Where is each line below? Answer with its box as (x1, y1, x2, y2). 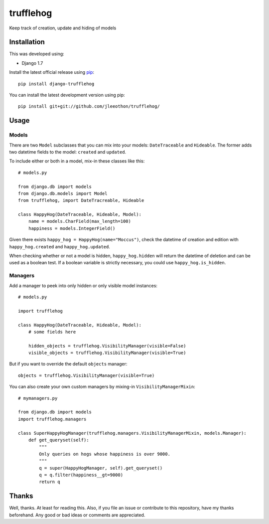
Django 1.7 (21, 60, 43, 66)
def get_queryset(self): (28, 437, 89, 443)
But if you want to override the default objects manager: (9, 361, 128, 367)
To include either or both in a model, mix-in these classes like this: (9, 158, 145, 164)
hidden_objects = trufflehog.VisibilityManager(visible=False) (28, 343, 186, 349)
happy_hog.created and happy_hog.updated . (9, 243, 111, 249)
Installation (9, 38, 45, 46)
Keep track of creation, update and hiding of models (9, 25, 117, 31)
